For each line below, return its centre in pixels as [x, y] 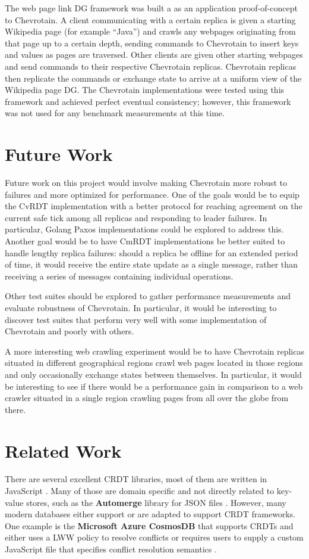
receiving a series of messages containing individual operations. [119, 276]
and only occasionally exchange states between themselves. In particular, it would [153, 374]
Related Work [63, 450]
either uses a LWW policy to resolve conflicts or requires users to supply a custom [154, 537]
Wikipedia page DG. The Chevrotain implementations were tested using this [145, 90]
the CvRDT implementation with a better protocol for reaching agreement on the [154, 206]
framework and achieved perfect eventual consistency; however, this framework [148, 101]
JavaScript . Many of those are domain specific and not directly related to [140, 491]
